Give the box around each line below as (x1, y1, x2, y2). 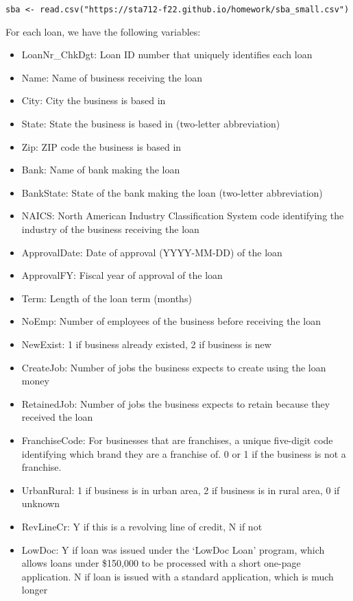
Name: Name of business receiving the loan (21, 70, 202, 84)
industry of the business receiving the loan (21, 222, 199, 236)
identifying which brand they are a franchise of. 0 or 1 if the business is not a (21, 446, 346, 461)
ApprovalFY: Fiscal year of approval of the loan (21, 268, 223, 282)
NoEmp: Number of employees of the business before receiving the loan (21, 314, 321, 328)
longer (21, 582, 48, 597)
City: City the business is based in (21, 93, 166, 108)
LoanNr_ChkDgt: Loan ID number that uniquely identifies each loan (21, 47, 313, 62)
